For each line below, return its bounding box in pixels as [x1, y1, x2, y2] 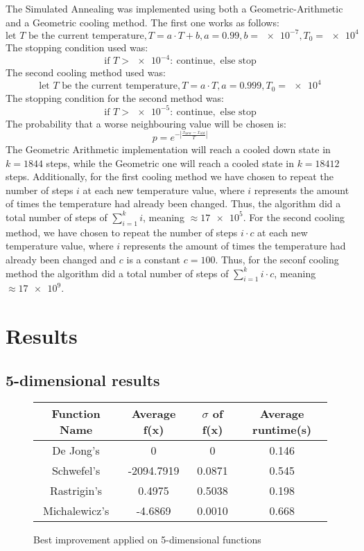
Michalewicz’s [43, 502, 110, 519]
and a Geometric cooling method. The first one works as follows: [6, 15, 279, 29]
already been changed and [6, 252, 116, 266]
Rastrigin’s [50, 482, 103, 499]
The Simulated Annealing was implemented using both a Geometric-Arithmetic [6, 1, 343, 15]
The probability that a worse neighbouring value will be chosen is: [6, 116, 286, 130]
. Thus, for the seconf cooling [215, 252, 339, 266]
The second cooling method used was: [6, 65, 166, 80]
